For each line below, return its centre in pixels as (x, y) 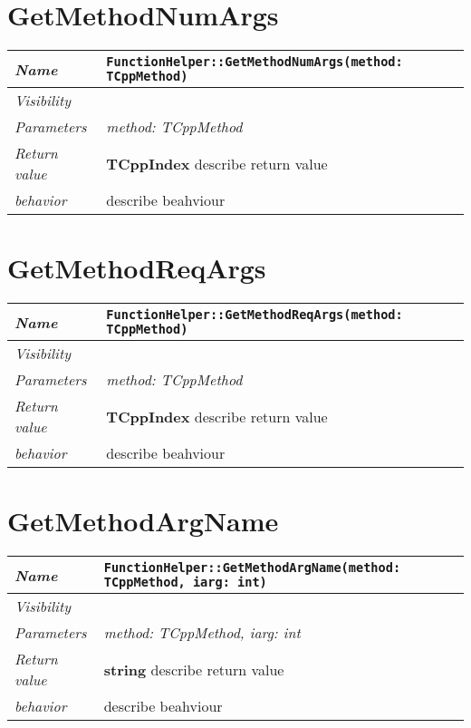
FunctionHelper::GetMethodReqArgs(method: (255, 315)
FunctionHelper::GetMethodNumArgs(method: (255, 62)
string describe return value (194, 669)
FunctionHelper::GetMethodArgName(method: (252, 568)
